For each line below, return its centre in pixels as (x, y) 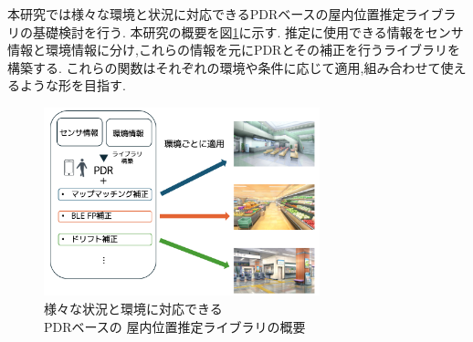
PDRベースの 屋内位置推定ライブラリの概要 (175, 326)
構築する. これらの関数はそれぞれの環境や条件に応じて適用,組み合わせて (224, 67)
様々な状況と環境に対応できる (133, 308)
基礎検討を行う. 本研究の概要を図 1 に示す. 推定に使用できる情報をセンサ (248, 31)
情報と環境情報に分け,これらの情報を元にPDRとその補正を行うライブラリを (234, 50)
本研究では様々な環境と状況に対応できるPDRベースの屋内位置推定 (206, 14)
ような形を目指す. (73, 85)
